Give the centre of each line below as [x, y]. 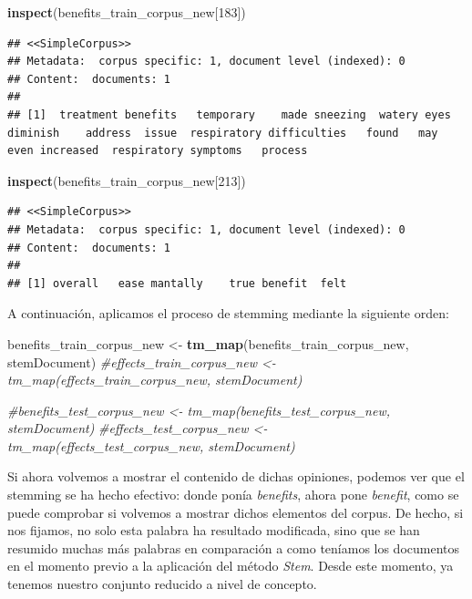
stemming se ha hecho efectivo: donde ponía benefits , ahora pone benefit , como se [233, 495]
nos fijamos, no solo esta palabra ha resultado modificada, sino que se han [214, 530]
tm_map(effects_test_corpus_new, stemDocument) [151, 445]
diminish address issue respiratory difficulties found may [223, 133]
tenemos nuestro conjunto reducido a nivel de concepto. [162, 584]
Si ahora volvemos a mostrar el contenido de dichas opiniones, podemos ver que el [236, 476]
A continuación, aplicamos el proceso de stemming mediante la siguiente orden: [228, 313]
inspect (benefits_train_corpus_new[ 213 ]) [127, 180]
